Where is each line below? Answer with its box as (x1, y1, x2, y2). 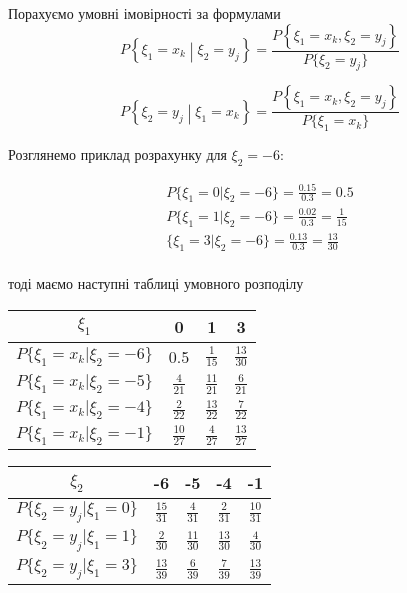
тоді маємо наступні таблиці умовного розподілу (8, 273, 304, 294)
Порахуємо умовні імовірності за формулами (8, 3, 281, 23)
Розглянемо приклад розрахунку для (8, 144, 227, 165)
